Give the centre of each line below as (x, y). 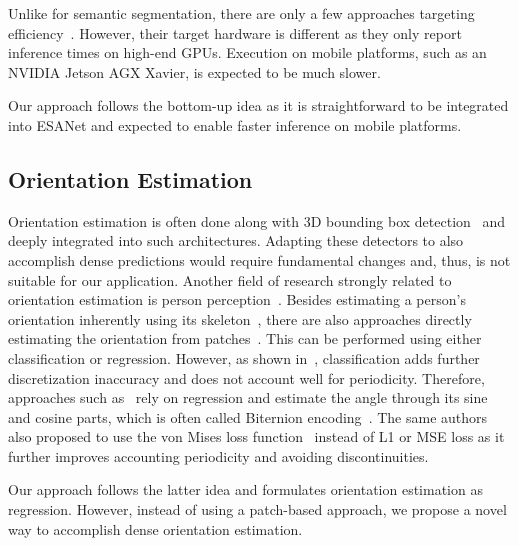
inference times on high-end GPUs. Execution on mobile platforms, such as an (247, 52)
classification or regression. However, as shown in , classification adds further (244, 357)
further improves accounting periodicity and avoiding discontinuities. (218, 455)
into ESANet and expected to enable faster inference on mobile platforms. (235, 124)
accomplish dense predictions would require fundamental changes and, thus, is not (259, 259)
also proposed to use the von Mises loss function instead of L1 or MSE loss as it (256, 436)
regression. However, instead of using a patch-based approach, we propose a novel (257, 509)
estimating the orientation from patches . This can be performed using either (245, 338)
